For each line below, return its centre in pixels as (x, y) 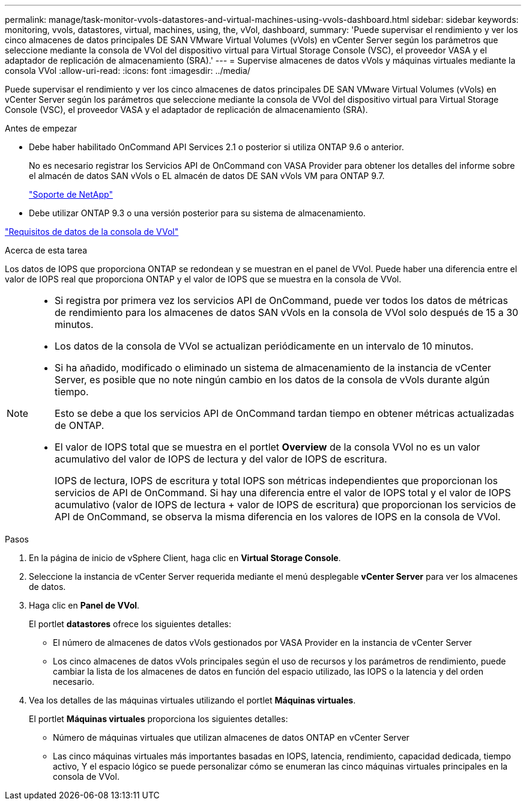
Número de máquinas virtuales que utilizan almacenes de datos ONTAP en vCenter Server (231, 737)
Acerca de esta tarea (46, 250)
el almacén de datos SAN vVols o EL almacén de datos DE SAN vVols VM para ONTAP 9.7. (207, 176)
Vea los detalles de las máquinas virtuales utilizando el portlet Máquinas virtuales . (192, 700)
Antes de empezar (41, 128)
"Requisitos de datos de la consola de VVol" (92, 232)
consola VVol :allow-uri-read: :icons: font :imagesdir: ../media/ (128, 71)
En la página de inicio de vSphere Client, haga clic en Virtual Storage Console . (185, 558)
